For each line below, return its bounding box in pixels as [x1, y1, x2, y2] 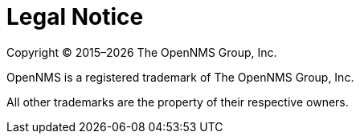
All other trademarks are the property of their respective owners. [6, 94, 349, 109]
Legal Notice [6, 3, 144, 30]
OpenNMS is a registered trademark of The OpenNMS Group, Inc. [6, 70, 354, 84]
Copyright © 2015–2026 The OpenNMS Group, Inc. [6, 45, 277, 59]
